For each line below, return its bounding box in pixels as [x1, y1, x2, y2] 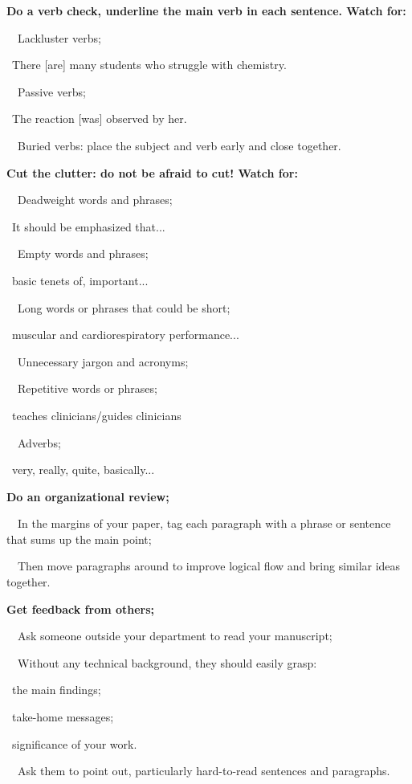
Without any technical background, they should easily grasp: [17, 654, 317, 671]
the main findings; [11, 681, 101, 698]
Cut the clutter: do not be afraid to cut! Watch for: [6, 164, 298, 181]
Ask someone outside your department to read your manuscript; [17, 627, 332, 644]
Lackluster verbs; [17, 29, 101, 46]
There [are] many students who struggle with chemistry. [11, 56, 287, 73]
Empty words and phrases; [17, 245, 149, 262]
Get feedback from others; [6, 600, 155, 617]
